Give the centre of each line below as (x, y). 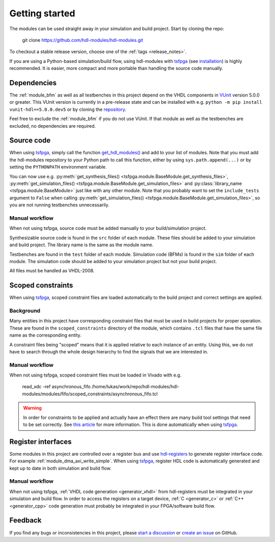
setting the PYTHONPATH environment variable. (58, 167)
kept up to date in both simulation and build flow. (60, 468)
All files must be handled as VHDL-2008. (52, 271)
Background (25, 311)
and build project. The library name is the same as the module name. (81, 245)
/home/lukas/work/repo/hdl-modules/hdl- (135, 387)
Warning (32, 408)
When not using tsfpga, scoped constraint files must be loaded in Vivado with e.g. (95, 375)
